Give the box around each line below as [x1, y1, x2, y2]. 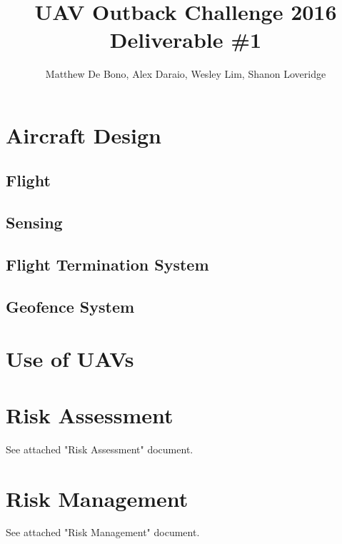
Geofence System [6, 295, 135, 317]
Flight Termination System [6, 253, 209, 276]
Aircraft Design [6, 120, 161, 149]
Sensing [6, 211, 63, 233]
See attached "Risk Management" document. [6, 525, 200, 540]
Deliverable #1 [109, 25, 262, 54]
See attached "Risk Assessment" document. [6, 441, 193, 456]
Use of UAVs [6, 344, 134, 373]
